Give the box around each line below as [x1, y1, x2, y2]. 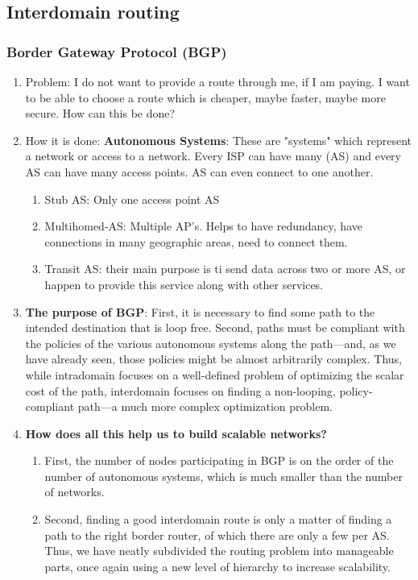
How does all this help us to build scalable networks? [25, 425, 327, 441]
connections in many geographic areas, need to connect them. [44, 233, 348, 250]
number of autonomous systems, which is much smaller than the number [44, 467, 403, 484]
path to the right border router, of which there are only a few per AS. [44, 526, 390, 543]
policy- [339, 382, 373, 399]
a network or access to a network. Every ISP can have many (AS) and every [25, 147, 401, 164]
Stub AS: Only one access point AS [44, 190, 220, 207]
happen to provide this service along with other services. [44, 275, 324, 292]
